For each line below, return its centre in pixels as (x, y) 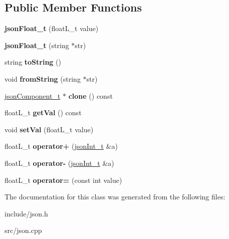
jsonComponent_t (33, 95)
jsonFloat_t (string (37, 45)
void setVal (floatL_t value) (49, 129)
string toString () (33, 62)
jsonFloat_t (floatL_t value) (52, 28)
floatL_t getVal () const (43, 112)
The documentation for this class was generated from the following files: (115, 197)
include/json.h (26, 213)
